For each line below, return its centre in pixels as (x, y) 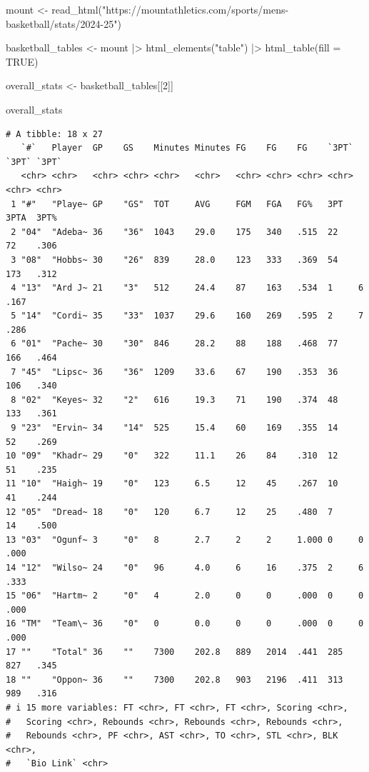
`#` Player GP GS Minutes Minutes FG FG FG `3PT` (187, 148)
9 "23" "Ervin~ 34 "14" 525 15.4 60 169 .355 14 (175, 428)
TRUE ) (22, 61)
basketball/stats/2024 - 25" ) (64, 23)
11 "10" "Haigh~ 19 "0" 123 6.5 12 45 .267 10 (172, 484)
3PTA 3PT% (31, 218)
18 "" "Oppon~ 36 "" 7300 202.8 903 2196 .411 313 (175, 680)
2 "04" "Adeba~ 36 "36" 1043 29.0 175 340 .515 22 (175, 232)
